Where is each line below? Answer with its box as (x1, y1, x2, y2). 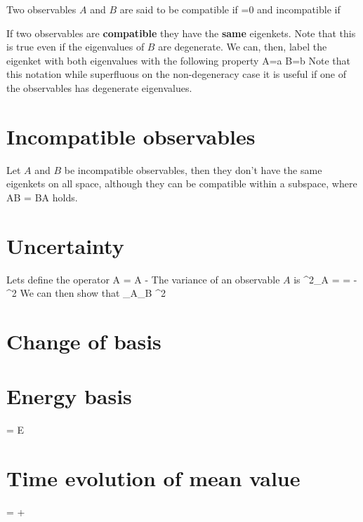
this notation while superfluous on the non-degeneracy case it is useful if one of (6, 67, 346, 81)
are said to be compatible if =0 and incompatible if (119, 2, 341, 16)
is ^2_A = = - (293, 272, 357, 286)
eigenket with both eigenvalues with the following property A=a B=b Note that (6, 53, 350, 67)
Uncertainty (6, 231, 124, 260)
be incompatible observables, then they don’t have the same (64, 162, 322, 177)
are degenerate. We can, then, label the (158, 39, 327, 54)
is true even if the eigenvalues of (6, 39, 145, 54)
